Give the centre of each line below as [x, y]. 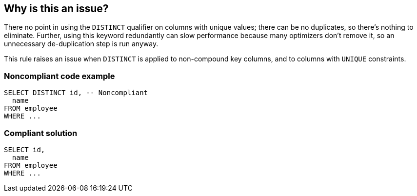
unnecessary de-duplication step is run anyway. [81, 44]
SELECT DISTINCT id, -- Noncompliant [76, 93]
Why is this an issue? [56, 9]
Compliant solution [41, 133]
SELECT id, [25, 149]
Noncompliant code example [60, 76]
